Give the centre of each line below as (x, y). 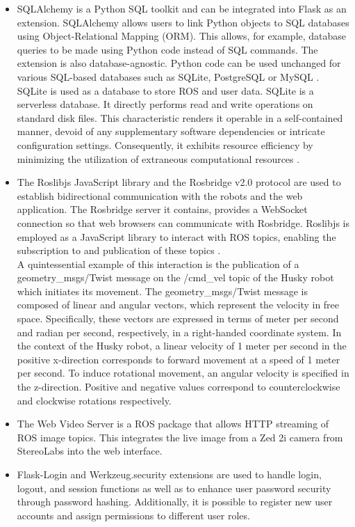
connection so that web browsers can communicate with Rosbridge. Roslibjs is (183, 222)
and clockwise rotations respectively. (94, 400)
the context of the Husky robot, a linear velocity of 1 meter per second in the (182, 346)
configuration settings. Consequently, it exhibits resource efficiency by (165, 144)
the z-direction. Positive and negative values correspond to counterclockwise (179, 387)
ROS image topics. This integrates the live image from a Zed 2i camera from (180, 437)
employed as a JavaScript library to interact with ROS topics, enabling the (176, 236)
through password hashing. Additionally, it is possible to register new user (175, 502)
